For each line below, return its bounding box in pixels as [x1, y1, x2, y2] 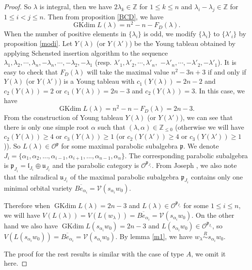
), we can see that [180, 112, 233, 122]
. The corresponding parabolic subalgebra [125, 150, 248, 160]
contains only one [191, 171, 243, 181]
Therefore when [4, 200, 50, 210]
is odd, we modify [143, 29, 196, 39]
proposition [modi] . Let [4, 38, 73, 48]
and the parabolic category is [52, 160, 139, 170]
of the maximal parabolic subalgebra [70, 171, 179, 181]
